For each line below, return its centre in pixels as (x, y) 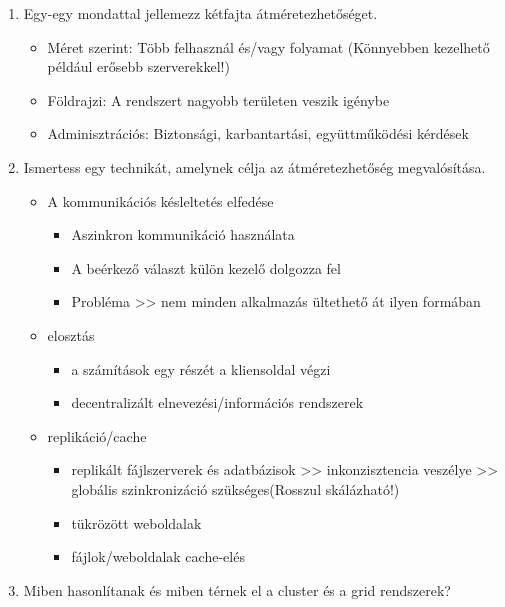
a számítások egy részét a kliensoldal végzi (201, 368)
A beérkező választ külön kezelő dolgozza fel (206, 267)
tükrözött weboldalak (136, 522)
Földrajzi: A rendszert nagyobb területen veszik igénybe (218, 99)
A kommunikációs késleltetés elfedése (160, 200)
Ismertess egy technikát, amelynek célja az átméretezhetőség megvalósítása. (254, 166)
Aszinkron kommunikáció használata (183, 234)
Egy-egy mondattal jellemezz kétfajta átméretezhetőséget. (200, 13)
